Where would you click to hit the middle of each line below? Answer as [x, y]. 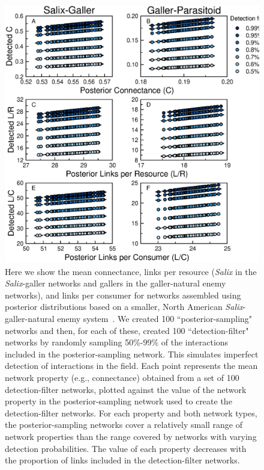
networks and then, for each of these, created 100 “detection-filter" [127, 330]
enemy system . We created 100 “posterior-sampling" [155, 318]
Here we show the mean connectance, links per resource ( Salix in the [131, 271]
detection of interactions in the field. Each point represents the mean [131, 366]
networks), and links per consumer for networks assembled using [123, 295]
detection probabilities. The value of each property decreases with [126, 448]
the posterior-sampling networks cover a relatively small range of [124, 425]
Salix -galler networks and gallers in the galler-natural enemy [115, 283]
